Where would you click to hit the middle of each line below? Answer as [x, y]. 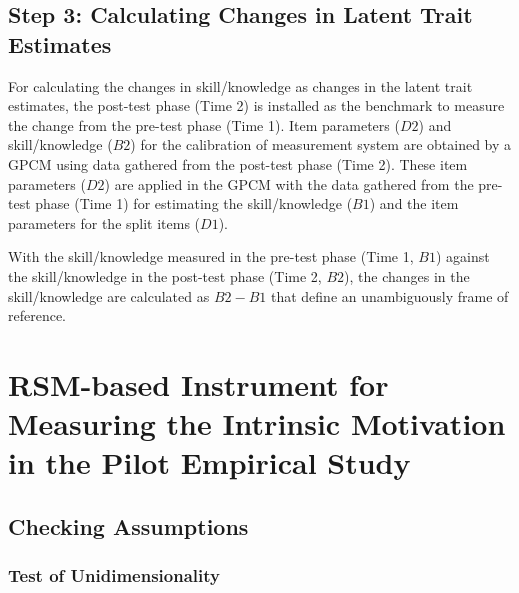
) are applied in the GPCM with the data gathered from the [289, 183]
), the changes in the [407, 275]
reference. [37, 315]
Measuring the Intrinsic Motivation [257, 423]
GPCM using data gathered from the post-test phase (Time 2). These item [238, 163]
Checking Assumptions [128, 525]
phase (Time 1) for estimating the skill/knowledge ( [194, 203]
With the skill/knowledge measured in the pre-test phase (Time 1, [211, 256]
